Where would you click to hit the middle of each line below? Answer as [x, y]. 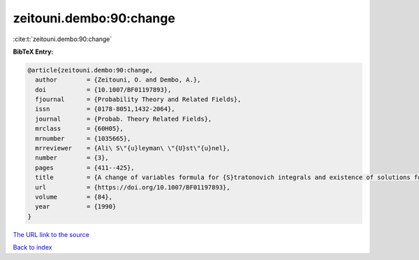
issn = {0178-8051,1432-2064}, [105, 109]
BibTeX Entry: [33, 52]
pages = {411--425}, [85, 168]
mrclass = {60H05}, [79, 129]
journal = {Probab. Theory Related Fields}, [124, 119]
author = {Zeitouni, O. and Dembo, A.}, [118, 80]
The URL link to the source [51, 234]
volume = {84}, [74, 197]
